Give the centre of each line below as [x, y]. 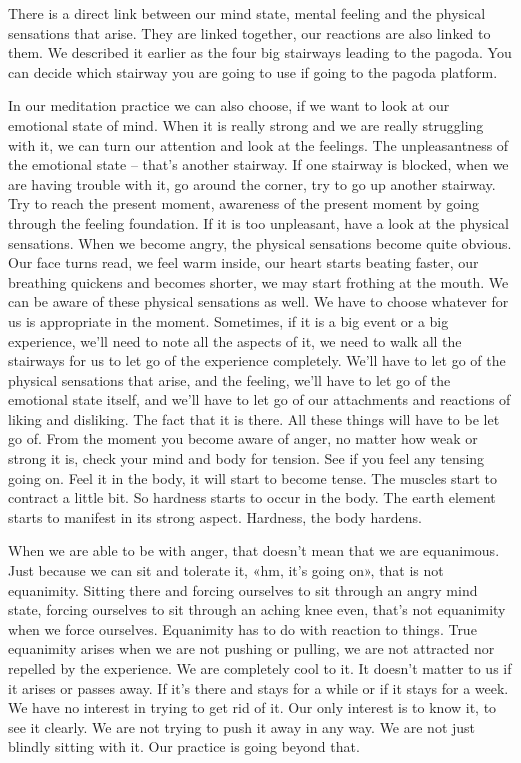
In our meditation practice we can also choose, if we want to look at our [229, 105]
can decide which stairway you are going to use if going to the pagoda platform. [253, 71]
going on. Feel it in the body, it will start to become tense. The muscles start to [253, 477]
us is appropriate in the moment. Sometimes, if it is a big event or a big [228, 320]
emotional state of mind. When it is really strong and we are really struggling [246, 124]
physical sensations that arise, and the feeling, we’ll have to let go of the [229, 379]
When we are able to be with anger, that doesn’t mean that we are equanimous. [254, 550]
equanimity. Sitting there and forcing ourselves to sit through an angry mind [243, 589]
